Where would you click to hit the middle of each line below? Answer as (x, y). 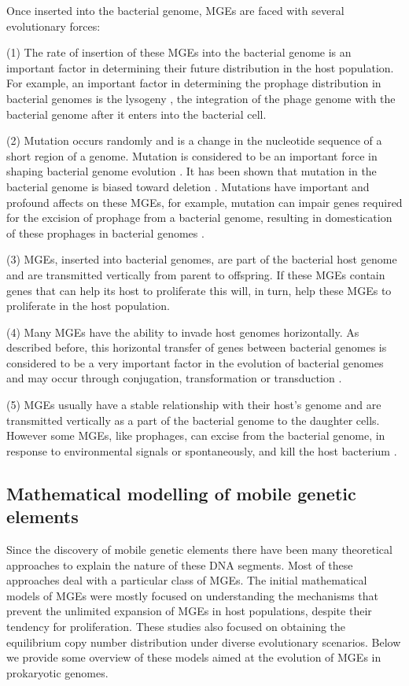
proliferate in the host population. (88, 306)
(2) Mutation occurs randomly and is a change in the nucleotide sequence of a (194, 140)
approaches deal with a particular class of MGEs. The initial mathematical (187, 580)
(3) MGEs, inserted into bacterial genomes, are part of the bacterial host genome (202, 259)
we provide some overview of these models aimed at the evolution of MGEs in (194, 657)
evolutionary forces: (53, 26)
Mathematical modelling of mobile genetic (181, 493)
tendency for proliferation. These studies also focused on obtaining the (176, 626)
